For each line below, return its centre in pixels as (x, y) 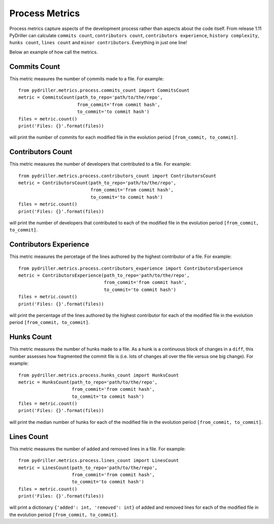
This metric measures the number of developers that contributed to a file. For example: (100, 164)
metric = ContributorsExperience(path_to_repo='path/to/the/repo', (104, 275)
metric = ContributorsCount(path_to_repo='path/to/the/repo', (97, 183)
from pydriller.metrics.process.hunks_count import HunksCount (99, 375)
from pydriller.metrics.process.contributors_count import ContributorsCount (117, 176)
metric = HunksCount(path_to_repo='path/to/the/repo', (88, 382)
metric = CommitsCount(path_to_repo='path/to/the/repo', (91, 97)
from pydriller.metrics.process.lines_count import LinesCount (99, 461)
